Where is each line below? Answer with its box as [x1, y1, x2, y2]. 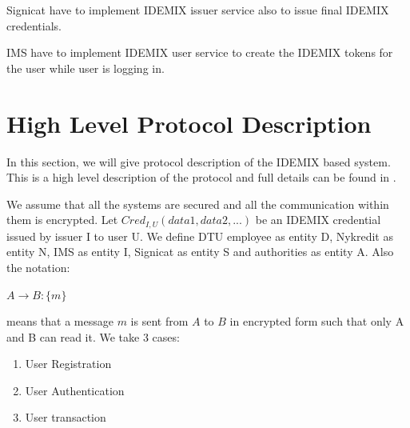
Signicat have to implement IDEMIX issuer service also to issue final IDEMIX [6, 2, 389, 18]
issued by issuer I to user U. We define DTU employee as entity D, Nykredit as [6, 227, 393, 244]
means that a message [6, 313, 113, 330]
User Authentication [25, 382, 125, 398]
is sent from [130, 313, 189, 330]
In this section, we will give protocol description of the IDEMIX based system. [6, 153, 391, 170]
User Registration [25, 355, 112, 372]
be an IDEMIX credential [255, 211, 381, 228]
